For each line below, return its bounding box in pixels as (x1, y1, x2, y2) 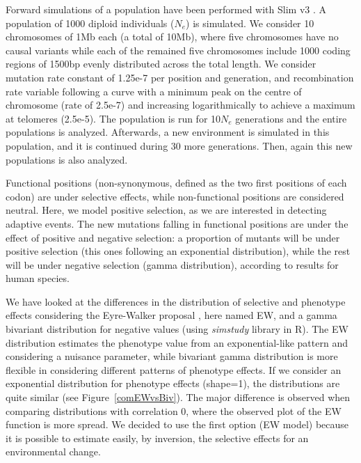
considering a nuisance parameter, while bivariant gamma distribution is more (6, 349, 338, 363)
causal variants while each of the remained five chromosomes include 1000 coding (6, 42, 351, 57)
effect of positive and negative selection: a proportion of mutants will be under (6, 230, 340, 244)
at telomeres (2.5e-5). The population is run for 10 (6, 111, 221, 125)
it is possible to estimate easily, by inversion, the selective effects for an (6, 430, 309, 445)
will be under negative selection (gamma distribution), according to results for (6, 257, 339, 272)
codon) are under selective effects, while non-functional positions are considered (6, 189, 344, 203)
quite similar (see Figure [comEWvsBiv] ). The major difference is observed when (6, 390, 351, 405)
